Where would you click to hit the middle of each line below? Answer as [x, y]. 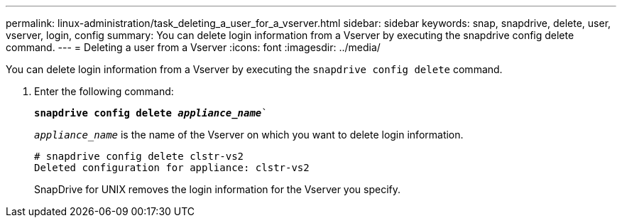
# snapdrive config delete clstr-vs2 [139, 156]
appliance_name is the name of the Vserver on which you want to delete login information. [249, 135]
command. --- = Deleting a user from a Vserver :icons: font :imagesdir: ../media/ [193, 47]
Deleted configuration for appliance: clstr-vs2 [172, 168]
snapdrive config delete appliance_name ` [151, 113]
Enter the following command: [104, 91]
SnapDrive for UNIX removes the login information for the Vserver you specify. [218, 189]
